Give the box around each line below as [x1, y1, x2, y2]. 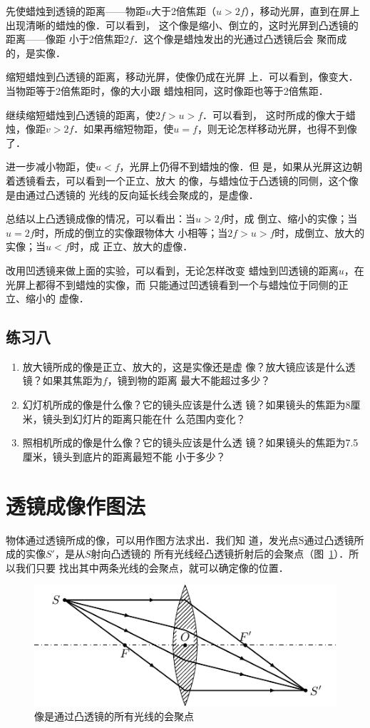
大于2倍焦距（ [151, 4, 217, 18]
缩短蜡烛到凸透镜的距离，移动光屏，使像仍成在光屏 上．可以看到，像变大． [6, 69, 359, 84]
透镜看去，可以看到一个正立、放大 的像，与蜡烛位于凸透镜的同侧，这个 [15, 173, 349, 188]
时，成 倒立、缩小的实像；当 [224, 211, 358, 226]
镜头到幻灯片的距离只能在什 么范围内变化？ [42, 411, 246, 426]
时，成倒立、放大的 [274, 225, 365, 240]
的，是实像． [6, 45, 66, 60]
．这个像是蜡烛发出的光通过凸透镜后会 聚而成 [133, 31, 347, 46]
